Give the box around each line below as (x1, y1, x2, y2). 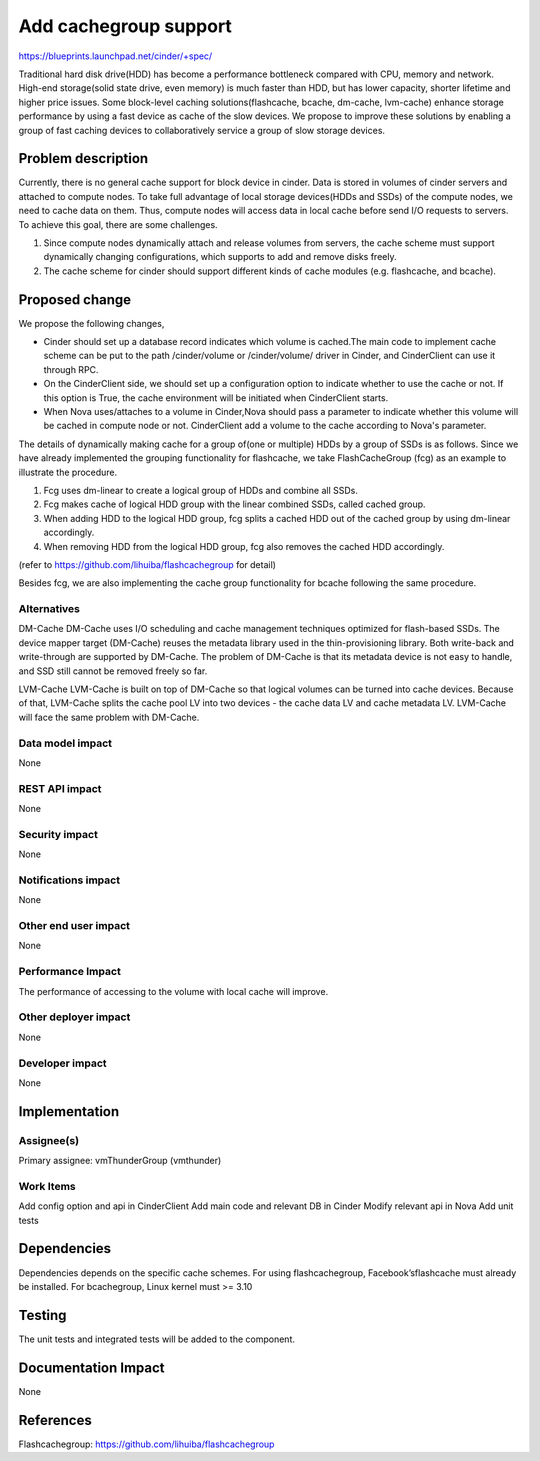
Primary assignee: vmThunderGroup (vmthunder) (18, 1155, 222, 1167)
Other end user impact (18, 919, 130, 933)
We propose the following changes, (18, 317, 165, 329)
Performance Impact (18, 965, 122, 979)
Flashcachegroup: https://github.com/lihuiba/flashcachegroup (18, 1438, 275, 1450)
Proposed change (18, 291, 132, 308)
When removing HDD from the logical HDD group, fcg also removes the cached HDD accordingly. (43, 540, 445, 552)
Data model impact (18, 736, 113, 750)
